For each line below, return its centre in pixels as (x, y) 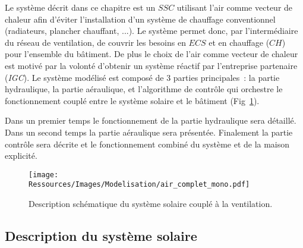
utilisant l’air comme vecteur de (235, 7)
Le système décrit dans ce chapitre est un (80, 7)
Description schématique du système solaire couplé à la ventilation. (151, 204)
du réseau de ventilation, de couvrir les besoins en (95, 42)
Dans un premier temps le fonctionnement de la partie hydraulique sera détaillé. (151, 120)
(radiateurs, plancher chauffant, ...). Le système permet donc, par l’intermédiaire (151, 31)
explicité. (21, 156)
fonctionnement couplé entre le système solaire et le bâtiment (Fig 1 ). (132, 100)
